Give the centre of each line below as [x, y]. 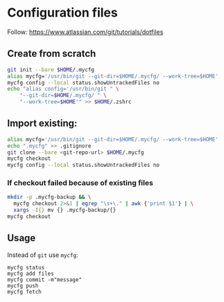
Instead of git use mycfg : [43, 255]
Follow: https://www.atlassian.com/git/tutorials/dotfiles [85, 32]
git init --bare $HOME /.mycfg [51, 70]
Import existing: [42, 124]
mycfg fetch [24, 292]
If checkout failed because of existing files [80, 183]
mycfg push [23, 285]
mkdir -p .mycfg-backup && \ [49, 197]
